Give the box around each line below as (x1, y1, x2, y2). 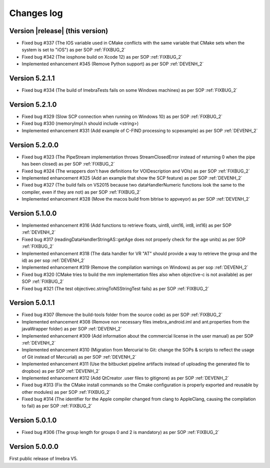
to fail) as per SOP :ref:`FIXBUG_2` (21, 403, 92, 409)
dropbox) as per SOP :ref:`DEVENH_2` (21, 368, 100, 374)
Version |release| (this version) (9, 27, 108, 35)
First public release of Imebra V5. (9, 455, 78, 461)
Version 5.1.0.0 (9, 209, 57, 218)
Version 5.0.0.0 (9, 442, 58, 451)
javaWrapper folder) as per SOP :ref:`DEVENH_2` (21, 326, 122, 332)
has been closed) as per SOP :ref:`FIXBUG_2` (21, 161, 115, 167)
